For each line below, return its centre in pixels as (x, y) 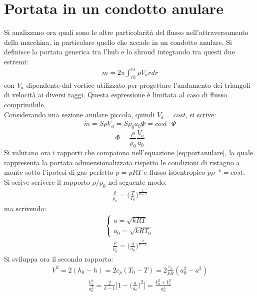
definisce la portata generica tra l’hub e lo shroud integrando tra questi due (119, 52)
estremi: (16, 61)
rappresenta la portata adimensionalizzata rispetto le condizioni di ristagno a (122, 162)
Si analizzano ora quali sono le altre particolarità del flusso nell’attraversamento (126, 32)
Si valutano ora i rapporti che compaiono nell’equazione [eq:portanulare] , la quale (129, 152)
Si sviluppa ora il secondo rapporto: (59, 259)
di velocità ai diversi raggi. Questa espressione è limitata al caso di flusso (115, 95)
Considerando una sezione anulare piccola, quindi (79, 114)
